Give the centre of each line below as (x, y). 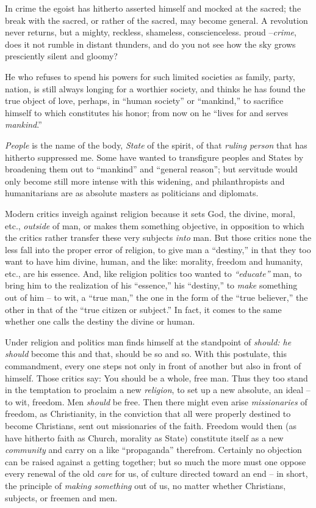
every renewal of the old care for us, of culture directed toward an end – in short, (156, 473)
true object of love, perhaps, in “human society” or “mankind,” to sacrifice (144, 101)
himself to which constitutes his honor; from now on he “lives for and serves (147, 112)
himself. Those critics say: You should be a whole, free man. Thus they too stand (156, 377)
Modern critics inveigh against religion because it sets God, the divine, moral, (150, 213)
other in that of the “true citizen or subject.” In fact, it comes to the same (143, 309)
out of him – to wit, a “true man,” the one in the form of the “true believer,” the (156, 297)
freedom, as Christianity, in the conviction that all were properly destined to (148, 414)
